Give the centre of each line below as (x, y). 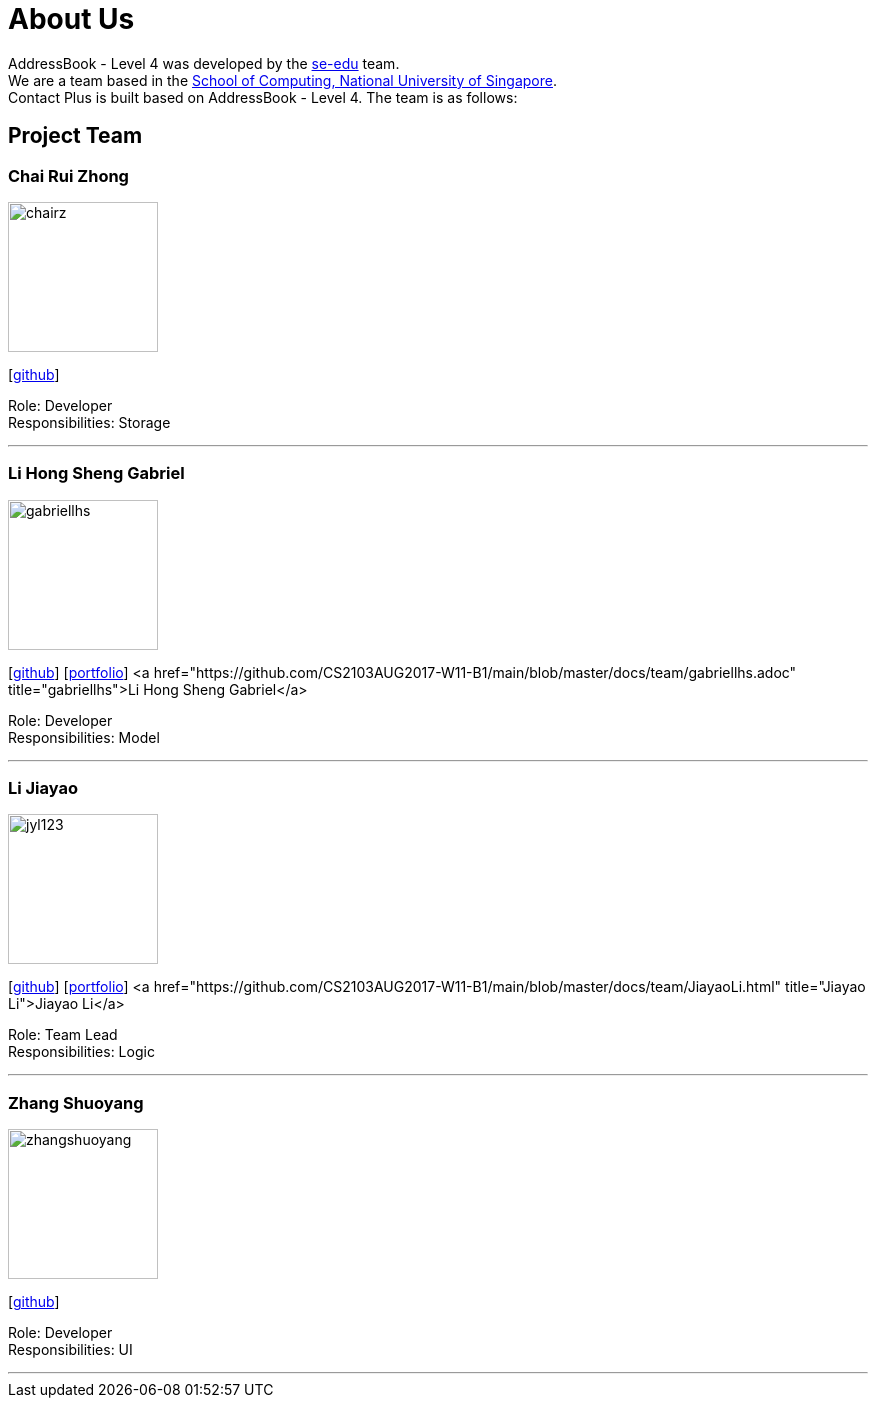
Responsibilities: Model (84, 737)
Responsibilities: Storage (89, 422)
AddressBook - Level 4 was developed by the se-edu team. (204, 63)
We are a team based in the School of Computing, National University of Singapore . (283, 80)
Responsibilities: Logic (81, 1052)
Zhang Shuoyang (76, 1102)
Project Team (75, 136)
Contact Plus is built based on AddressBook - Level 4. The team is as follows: (263, 97)
